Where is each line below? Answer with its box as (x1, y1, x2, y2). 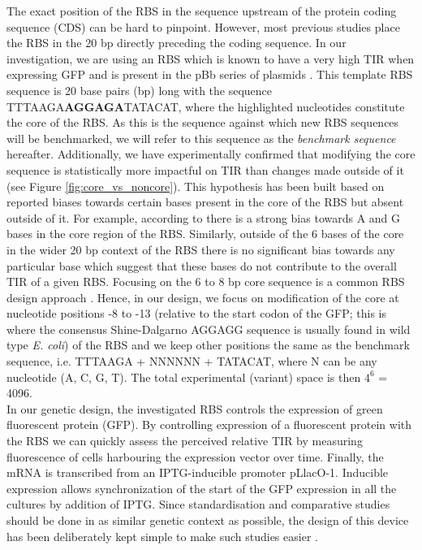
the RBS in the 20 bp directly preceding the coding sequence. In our (6, 34, 347, 51)
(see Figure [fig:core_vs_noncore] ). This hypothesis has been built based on (6, 177, 385, 194)
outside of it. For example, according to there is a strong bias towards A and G (6, 209, 401, 226)
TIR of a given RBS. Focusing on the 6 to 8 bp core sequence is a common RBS (6, 273, 405, 290)
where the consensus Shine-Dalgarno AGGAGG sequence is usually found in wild (6, 320, 411, 337)
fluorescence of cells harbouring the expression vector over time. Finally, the (6, 448, 384, 465)
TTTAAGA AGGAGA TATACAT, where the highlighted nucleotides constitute (6, 97, 405, 115)
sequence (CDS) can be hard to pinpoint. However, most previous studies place (6, 18, 400, 35)
